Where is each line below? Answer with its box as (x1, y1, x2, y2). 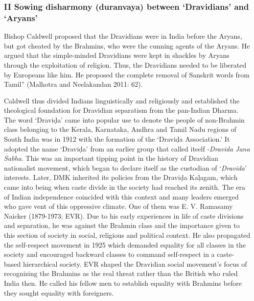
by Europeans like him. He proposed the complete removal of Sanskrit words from (4, 69, 250, 79)
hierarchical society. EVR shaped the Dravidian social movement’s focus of (23, 258, 247, 269)
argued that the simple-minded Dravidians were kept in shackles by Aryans (4, 50, 230, 60)
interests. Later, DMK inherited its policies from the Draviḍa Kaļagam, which (4, 172, 238, 182)
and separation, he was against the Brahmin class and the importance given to (4, 220, 240, 230)
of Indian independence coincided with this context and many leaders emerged (4, 191, 239, 201)
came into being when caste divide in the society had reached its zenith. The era (4, 182, 245, 192)
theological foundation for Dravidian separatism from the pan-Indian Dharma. (4, 105, 239, 115)
